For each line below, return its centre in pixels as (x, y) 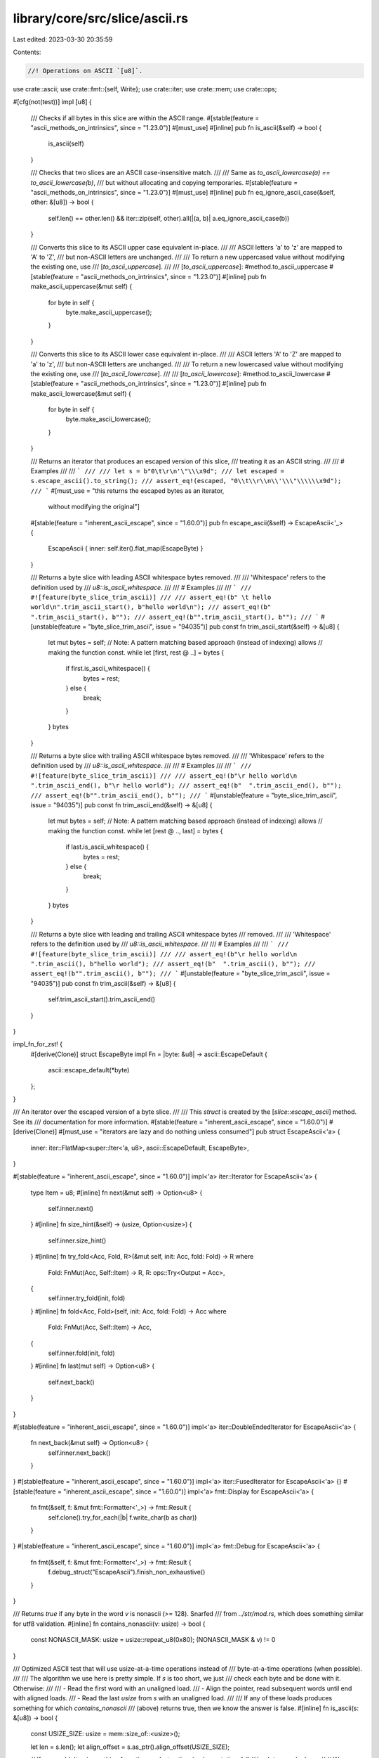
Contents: (27, 52)
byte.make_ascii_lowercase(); (108, 419)
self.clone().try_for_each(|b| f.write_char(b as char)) (122, 1517)
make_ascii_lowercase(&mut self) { (81, 393)
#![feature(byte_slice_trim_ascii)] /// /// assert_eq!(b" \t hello (151, 597)
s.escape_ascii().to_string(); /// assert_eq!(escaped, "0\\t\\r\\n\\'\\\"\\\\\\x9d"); (186, 481)
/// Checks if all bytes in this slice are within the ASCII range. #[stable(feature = (145, 118)
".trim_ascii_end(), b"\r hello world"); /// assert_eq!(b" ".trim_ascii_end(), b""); (186, 785)
